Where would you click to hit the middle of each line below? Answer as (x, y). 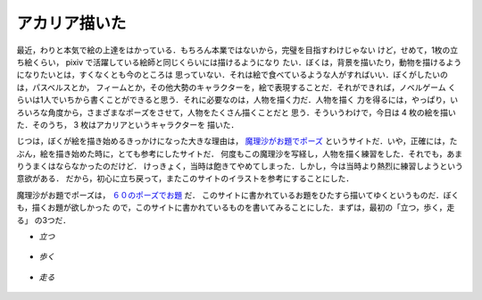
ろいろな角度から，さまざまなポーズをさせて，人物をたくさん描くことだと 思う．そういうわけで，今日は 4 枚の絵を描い (237, 112)
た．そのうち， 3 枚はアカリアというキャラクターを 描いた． (128, 124)
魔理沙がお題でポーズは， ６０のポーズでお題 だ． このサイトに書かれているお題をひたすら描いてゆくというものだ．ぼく (238, 195)
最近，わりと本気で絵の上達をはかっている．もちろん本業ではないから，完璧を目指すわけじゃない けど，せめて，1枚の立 (237, 50)
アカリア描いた (71, 23)
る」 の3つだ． (44, 220)
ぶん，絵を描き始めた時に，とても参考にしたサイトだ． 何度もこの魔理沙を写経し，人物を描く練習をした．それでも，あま (240, 154)
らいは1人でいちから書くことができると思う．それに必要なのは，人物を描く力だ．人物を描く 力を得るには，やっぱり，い (237, 100)
